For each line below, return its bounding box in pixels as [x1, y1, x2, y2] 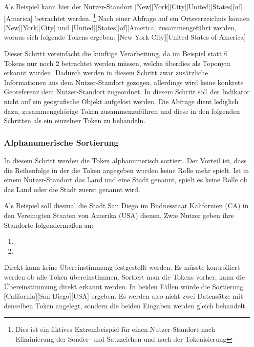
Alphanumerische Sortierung [4, 136, 119, 148]
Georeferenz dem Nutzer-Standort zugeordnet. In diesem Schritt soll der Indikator [4, 87, 250, 97]
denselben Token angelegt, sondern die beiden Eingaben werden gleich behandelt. [4, 300, 247, 310]
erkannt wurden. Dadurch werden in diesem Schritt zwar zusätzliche [4, 67, 208, 78]
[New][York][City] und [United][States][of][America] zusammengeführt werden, [4, 22, 236, 32]
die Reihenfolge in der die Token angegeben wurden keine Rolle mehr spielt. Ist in [4, 165, 249, 175]
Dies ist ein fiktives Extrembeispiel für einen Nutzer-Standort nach [15, 324, 215, 334]
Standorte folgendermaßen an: [4, 219, 94, 230]
